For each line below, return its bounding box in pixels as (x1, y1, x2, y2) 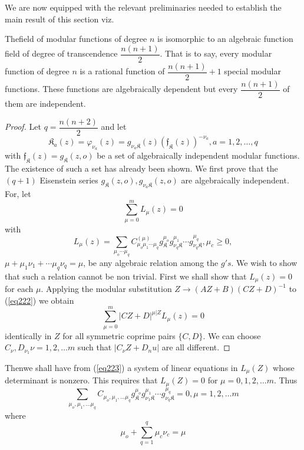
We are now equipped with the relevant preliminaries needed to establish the (5, 1, 282, 13)
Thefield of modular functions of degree (5, 32, 147, 45)
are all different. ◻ (161, 341, 230, 353)
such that (77, 341, 112, 353)
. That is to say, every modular (160, 47, 272, 60)
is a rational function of (80, 65, 165, 77)
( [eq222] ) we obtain (5, 294, 74, 306)
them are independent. (5, 97, 86, 109)
